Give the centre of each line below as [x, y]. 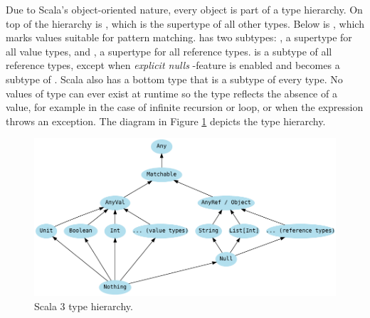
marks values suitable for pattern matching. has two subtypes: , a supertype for [179, 37]
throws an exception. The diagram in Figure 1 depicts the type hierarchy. [166, 121]
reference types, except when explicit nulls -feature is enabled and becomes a [173, 65]
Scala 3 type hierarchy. [84, 306]
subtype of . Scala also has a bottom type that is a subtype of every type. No [174, 79]
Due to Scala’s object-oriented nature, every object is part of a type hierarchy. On [184, 9]
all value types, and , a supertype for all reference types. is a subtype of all [169, 51]
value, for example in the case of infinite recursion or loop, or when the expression [185, 107]
